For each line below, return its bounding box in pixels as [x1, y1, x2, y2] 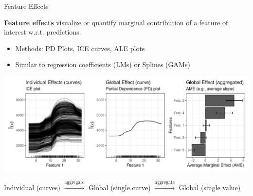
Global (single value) [179, 182, 241, 193]
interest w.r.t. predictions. [4, 27, 81, 37]
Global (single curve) [88, 182, 151, 193]
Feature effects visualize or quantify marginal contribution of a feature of [4, 17, 228, 27]
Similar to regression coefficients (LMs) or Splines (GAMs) [15, 59, 190, 70]
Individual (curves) [4, 182, 61, 193]
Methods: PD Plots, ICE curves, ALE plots [15, 43, 145, 53]
